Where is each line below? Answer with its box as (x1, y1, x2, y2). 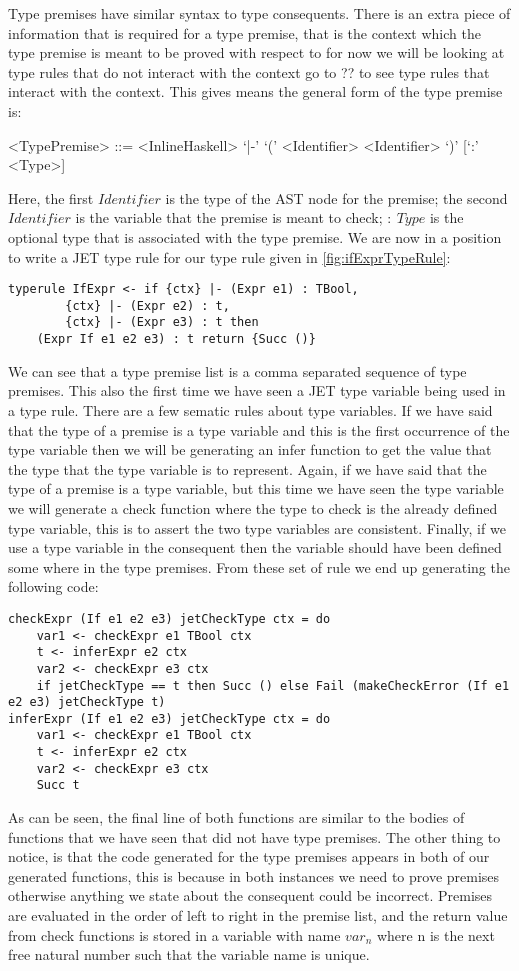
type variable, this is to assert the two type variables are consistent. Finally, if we (8, 517, 506, 538)
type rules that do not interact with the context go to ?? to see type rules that (8, 61, 490, 82)
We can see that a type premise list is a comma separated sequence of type (8, 360, 467, 381)
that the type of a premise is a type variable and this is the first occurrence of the (8, 419, 510, 440)
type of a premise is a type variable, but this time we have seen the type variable (8, 478, 504, 499)
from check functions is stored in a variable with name (8, 924, 341, 945)
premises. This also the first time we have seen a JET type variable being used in (8, 380, 506, 401)
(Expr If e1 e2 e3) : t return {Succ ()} (36, 332, 316, 347)
